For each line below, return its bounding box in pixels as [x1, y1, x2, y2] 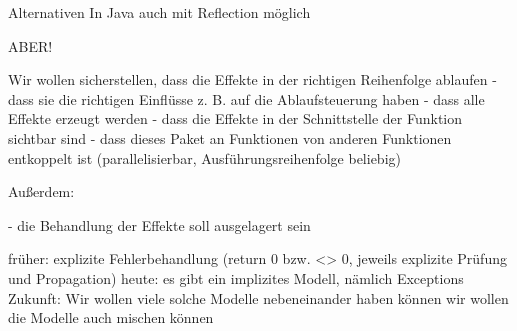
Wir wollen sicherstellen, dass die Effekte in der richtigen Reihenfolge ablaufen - [8, 69, 497, 90]
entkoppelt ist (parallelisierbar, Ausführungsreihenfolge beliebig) [8, 147, 401, 168]
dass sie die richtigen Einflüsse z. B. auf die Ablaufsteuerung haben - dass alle [8, 88, 485, 109]
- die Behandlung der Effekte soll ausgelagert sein [8, 214, 311, 235]
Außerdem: [8, 181, 75, 202]
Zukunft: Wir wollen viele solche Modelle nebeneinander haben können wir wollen [8, 287, 509, 308]
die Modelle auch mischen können [8, 307, 214, 328]
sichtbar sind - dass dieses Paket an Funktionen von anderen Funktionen [8, 127, 452, 148]
